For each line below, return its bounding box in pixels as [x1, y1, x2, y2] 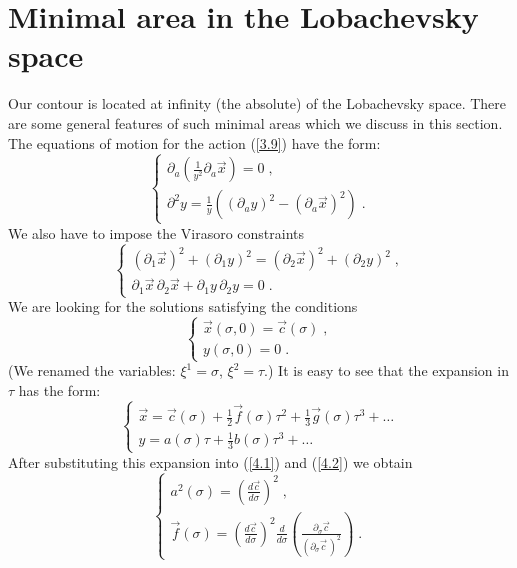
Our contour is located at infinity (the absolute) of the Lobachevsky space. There [8, 93, 507, 114]
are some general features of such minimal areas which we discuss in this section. [8, 112, 503, 133]
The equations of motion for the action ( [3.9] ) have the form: [8, 132, 381, 153]
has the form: [18, 379, 101, 400]
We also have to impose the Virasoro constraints [8, 222, 305, 243]
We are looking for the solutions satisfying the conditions [8, 296, 358, 316]
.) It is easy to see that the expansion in [264, 360, 509, 381]
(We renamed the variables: [8, 360, 176, 381]
